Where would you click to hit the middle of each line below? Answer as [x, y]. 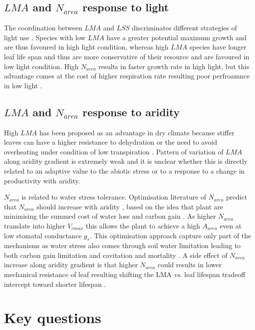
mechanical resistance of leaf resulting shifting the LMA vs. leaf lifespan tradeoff [125, 274]
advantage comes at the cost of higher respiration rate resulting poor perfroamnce [127, 76]
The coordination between [43, 28]
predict [237, 197]
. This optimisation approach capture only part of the [171, 235]
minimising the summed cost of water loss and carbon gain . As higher [110, 216]
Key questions [53, 317]
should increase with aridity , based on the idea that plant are [130, 206]
